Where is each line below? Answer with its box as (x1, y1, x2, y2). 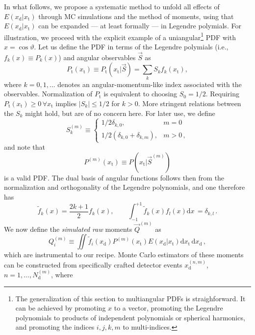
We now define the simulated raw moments (4, 223, 132, 234)
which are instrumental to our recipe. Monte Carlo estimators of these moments (4, 249, 244, 260)
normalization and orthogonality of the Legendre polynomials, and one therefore (4, 182, 245, 192)
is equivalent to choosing (103, 89, 178, 99)
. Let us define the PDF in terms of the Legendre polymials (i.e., (34, 42, 229, 52)
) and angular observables (58, 52, 136, 62)
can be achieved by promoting (15, 303, 106, 313)
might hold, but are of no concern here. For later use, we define (25, 108, 215, 118)
